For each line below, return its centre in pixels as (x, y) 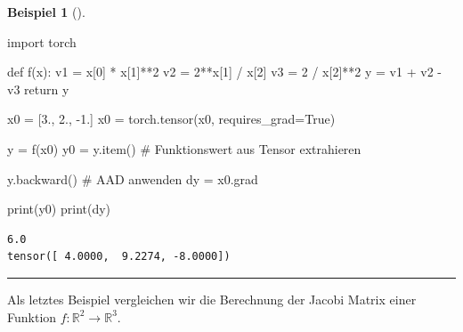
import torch (42, 41)
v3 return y (38, 89)
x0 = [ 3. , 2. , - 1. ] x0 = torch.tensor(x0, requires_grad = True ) (171, 119)
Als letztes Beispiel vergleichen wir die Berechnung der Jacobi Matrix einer (212, 299)
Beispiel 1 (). (46, 12)
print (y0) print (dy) (59, 209)
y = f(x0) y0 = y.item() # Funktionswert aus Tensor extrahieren (184, 148)
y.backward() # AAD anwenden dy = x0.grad (133, 178)
